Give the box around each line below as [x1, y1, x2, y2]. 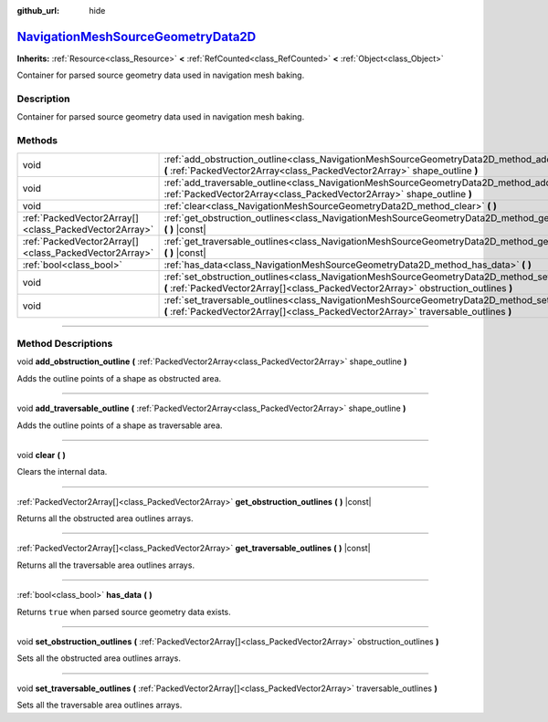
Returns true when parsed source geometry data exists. [16, 606, 232, 617]
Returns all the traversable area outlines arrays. [16, 560, 195, 570]
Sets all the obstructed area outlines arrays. [16, 653, 182, 664]
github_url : [16, 5, 59, 16]
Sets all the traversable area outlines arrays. [16, 699, 183, 711]
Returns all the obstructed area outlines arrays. [16, 513, 194, 524]
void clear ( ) [16, 449, 66, 460]
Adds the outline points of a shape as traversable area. [16, 420, 223, 431]
